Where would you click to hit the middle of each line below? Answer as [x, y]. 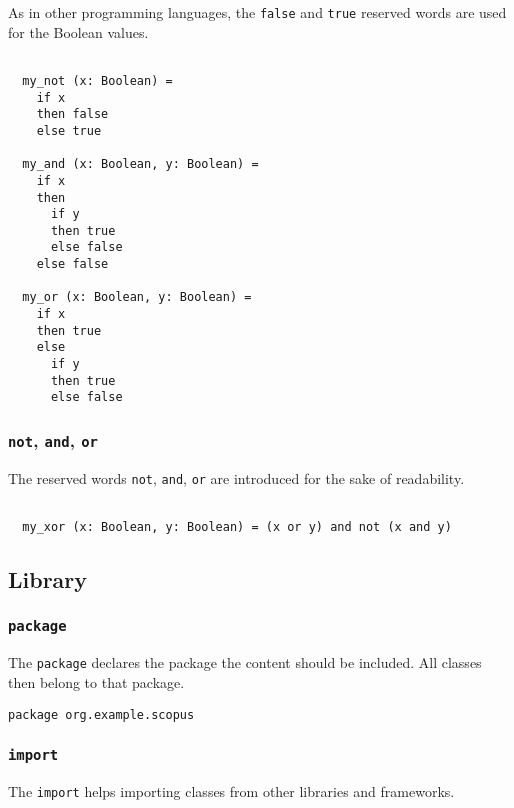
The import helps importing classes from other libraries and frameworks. [231, 791]
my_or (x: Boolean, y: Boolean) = [137, 297]
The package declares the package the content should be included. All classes [245, 662]
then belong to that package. [96, 682]
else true [69, 130]
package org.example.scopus [101, 714]
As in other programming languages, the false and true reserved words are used [257, 12]
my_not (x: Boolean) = [97, 80]
